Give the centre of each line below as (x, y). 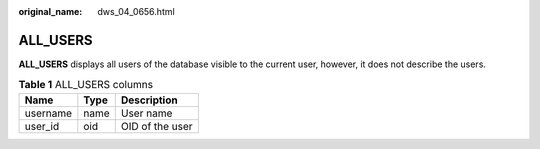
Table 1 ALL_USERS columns (86, 85)
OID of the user (157, 126)
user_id (42, 126)
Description (149, 100)
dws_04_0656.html (136, 11)
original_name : (50, 11)
